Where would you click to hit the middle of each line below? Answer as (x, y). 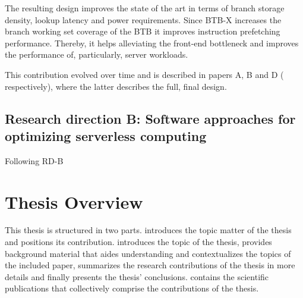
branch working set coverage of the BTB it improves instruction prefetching (143, 31)
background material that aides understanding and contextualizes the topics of (148, 253)
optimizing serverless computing (106, 135)
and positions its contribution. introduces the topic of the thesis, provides (138, 242)
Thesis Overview (74, 201)
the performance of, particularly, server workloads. (97, 54)
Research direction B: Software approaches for (150, 118)
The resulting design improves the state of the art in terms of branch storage (145, 8)
